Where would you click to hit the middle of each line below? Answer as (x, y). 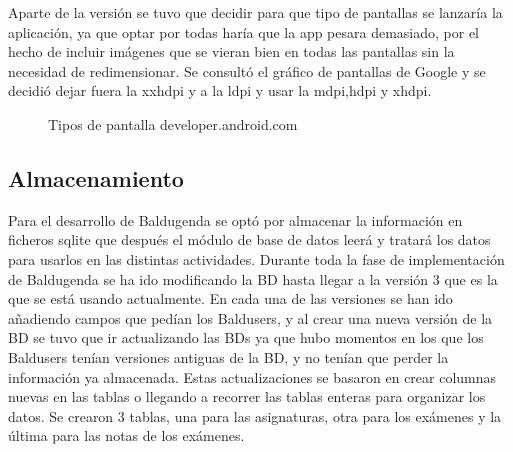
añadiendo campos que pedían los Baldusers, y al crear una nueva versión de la (250, 317)
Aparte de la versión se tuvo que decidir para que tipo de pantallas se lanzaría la (255, 12)
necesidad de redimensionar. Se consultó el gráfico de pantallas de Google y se (247, 70)
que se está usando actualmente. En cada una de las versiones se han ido (230, 298)
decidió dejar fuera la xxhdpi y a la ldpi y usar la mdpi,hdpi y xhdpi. (220, 90)
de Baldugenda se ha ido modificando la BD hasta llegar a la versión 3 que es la (253, 278)
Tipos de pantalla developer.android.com (173, 123)
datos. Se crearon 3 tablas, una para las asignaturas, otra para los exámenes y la (255, 415)
